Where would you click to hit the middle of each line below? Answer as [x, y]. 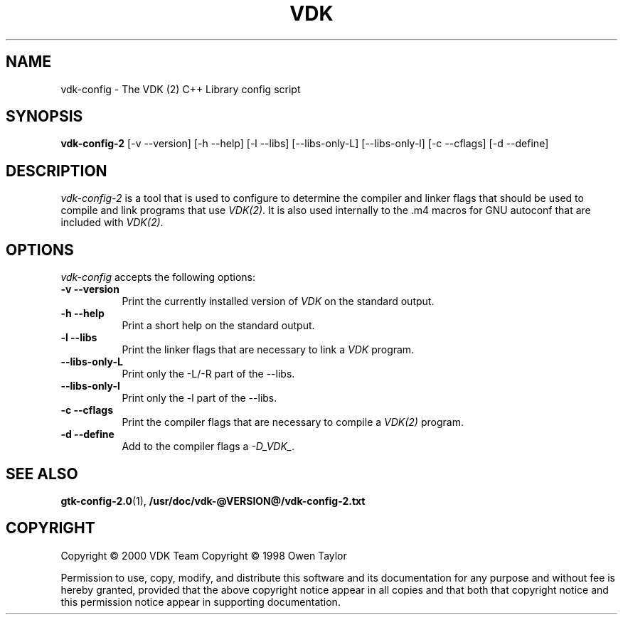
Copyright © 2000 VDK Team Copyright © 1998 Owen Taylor [204, 555]
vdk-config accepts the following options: [158, 277]
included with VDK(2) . [112, 223]
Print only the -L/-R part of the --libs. [208, 374]
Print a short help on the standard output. [218, 326]
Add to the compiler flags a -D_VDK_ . [208, 447]
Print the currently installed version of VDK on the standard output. [278, 301]
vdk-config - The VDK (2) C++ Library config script [181, 89]
